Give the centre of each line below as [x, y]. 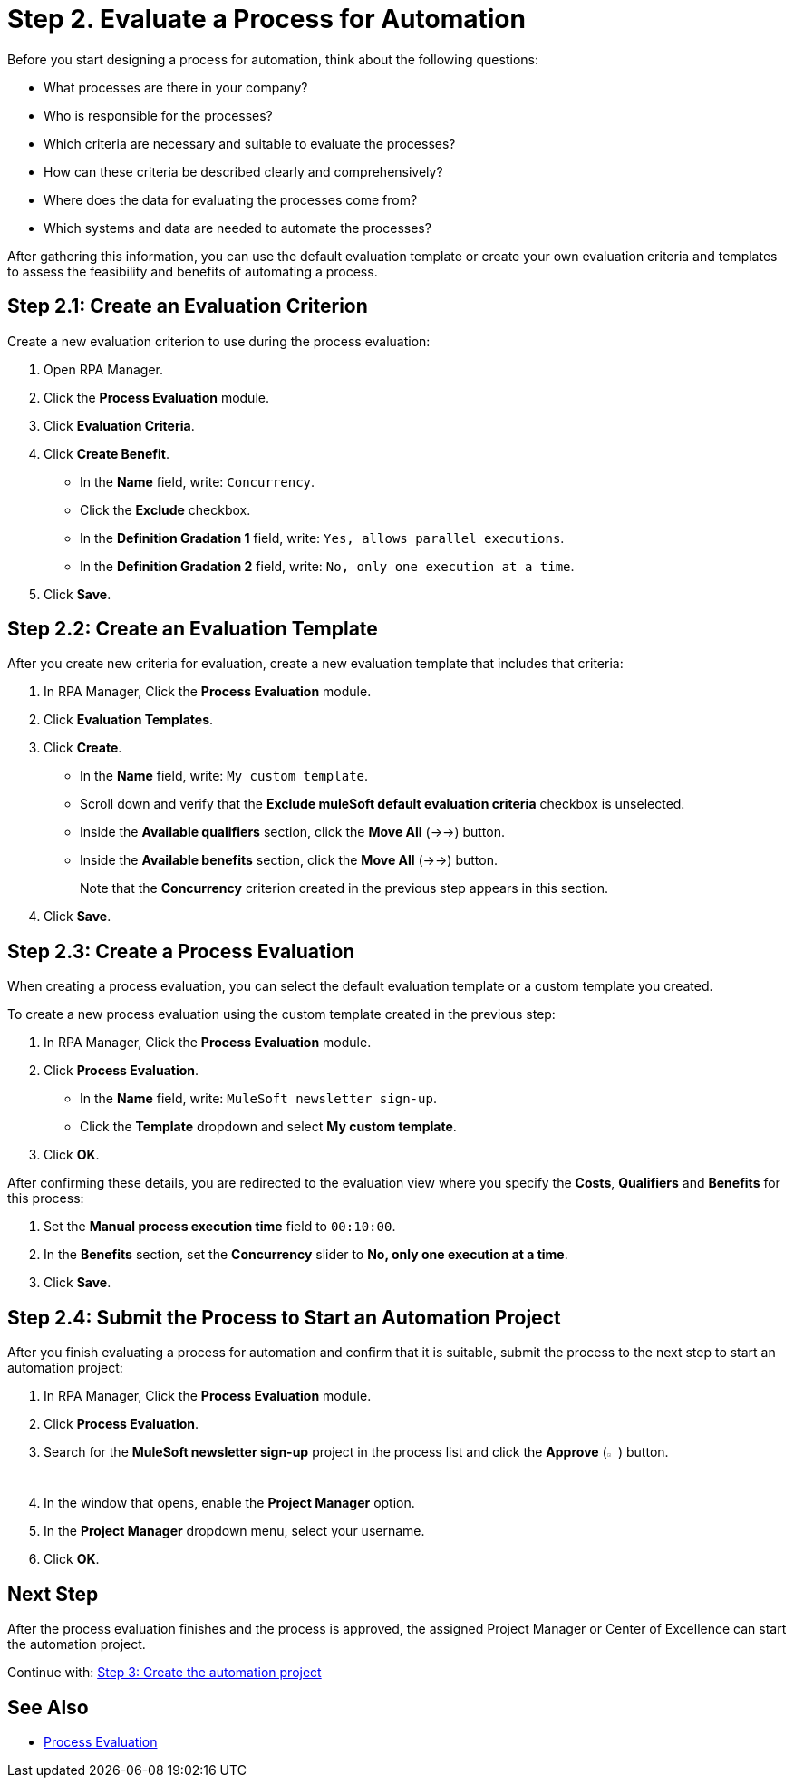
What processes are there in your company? [176, 87]
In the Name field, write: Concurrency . [198, 481]
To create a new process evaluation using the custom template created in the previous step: [281, 1014]
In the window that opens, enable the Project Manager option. [229, 1503]
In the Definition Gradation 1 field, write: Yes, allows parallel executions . [322, 538]
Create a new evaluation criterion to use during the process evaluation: [219, 341]
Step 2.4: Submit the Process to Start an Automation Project [284, 1317]
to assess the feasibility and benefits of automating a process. [193, 271]
